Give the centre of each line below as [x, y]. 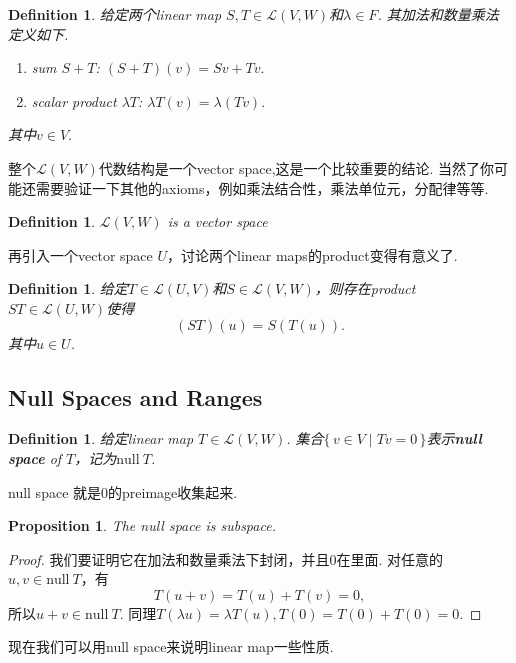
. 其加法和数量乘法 [438, 14]
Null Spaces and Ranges [135, 396]
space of [35, 457]
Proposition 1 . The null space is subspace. [142, 525]
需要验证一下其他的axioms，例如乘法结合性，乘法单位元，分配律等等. [262, 187]
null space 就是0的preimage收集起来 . [123, 491]
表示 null [454, 438]
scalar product [74, 100]
